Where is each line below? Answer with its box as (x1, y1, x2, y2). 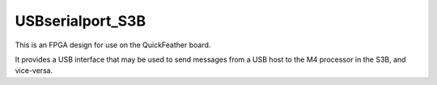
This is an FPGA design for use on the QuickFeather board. (15, 40, 211, 50)
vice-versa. (15, 66, 53, 75)
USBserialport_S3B (15, 12, 146, 30)
